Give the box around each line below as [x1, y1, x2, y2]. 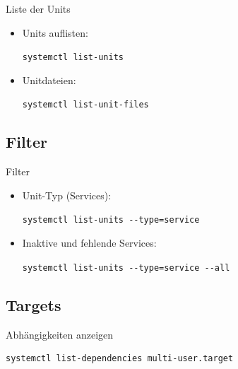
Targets [6, 293, 61, 315]
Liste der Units [6, 1, 71, 16]
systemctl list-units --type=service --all [22, 262, 230, 273]
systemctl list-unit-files [22, 100, 149, 110]
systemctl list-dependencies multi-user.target [6, 353, 234, 364]
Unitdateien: [22, 72, 76, 87]
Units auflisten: [22, 25, 88, 40]
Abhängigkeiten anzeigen [6, 327, 114, 341]
